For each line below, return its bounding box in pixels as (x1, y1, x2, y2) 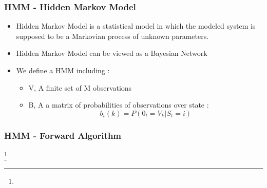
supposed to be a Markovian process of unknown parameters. (16, 30, 209, 41)
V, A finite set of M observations (28, 82, 132, 93)
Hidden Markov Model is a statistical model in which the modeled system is (16, 20, 256, 31)
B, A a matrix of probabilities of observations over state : (28, 99, 209, 110)
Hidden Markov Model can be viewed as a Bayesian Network (16, 48, 207, 58)
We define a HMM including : (16, 65, 110, 75)
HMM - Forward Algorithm (4, 129, 122, 141)
